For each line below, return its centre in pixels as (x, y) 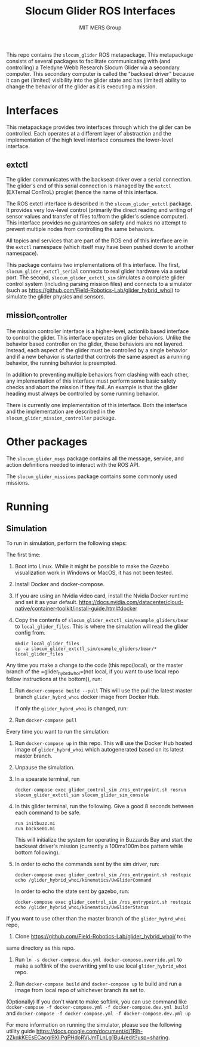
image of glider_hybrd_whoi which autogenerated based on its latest (99, 750)
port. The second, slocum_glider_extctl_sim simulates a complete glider (96, 277)
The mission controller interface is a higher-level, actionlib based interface (98, 331)
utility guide (21, 1031)
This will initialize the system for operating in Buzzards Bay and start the (103, 840)
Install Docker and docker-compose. (60, 584)
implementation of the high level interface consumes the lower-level (90, 140)
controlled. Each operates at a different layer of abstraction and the (89, 133)
